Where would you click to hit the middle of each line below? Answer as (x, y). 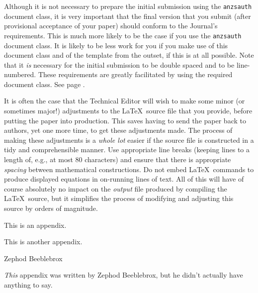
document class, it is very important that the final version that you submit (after (128, 16)
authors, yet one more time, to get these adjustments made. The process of (118, 130)
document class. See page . (44, 84)
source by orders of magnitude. (51, 208)
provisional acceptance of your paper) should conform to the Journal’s (111, 26)
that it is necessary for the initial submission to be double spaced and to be (119, 64)
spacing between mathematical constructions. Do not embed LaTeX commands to (129, 169)
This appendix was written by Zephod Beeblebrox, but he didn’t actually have (124, 275)
